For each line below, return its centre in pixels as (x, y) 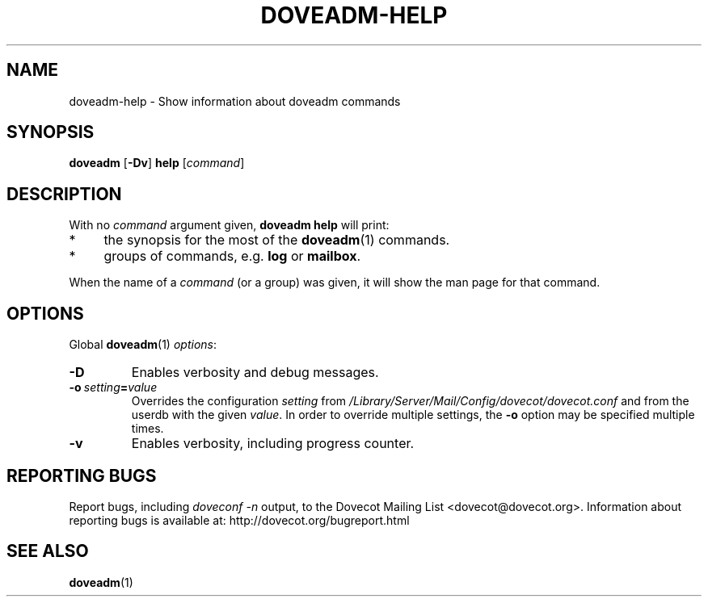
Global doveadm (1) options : (143, 345)
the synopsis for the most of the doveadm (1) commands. (277, 240)
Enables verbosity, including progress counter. (273, 444)
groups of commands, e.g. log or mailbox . (232, 256)
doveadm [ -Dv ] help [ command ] (157, 163)
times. (147, 429)
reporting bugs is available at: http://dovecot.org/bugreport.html (239, 520)
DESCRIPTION (64, 194)
